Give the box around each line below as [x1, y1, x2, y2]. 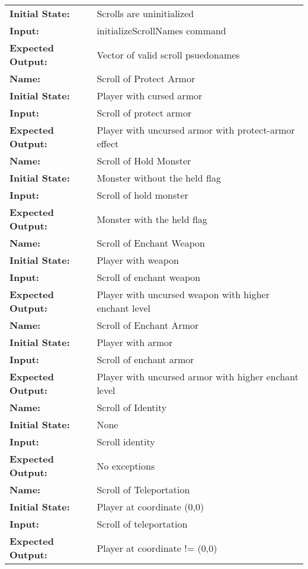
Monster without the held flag [97, 171, 221, 185]
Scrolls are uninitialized [97, 7, 194, 20]
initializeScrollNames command [97, 24, 226, 37]
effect [97, 137, 119, 150]
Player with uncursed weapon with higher [97, 287, 269, 301]
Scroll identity [97, 435, 155, 448]
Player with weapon [97, 253, 179, 267]
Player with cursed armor [97, 89, 203, 102]
